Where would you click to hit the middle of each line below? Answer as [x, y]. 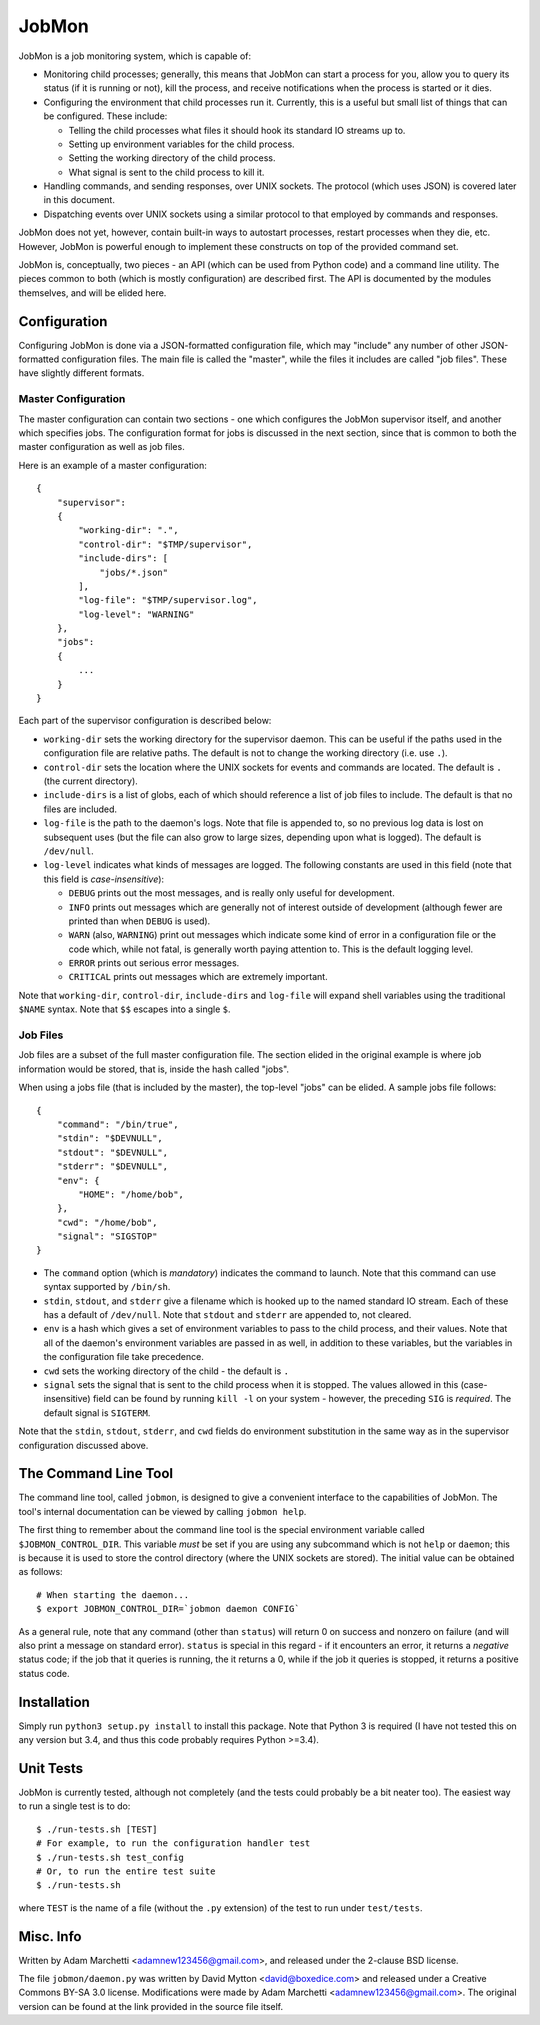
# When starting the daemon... [113, 1594]
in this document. [79, 200]
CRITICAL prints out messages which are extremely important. [198, 977]
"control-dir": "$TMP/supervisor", [165, 544]
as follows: [41, 1572]
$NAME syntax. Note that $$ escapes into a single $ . [124, 1009]
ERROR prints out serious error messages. [154, 963]
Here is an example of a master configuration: [112, 465]
